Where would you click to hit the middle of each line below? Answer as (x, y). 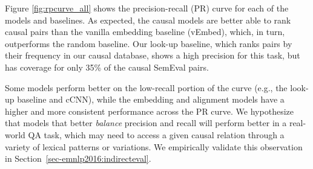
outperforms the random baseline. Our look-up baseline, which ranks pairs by (149, 43)
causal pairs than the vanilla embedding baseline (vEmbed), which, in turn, (145, 32)
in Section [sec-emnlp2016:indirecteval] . (78, 158)
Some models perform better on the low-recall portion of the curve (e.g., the (146, 87)
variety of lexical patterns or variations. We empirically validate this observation (154, 146)
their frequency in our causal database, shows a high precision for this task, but (153, 55)
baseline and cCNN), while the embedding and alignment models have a (151, 99)
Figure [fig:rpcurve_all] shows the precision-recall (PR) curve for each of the (147, 8)
